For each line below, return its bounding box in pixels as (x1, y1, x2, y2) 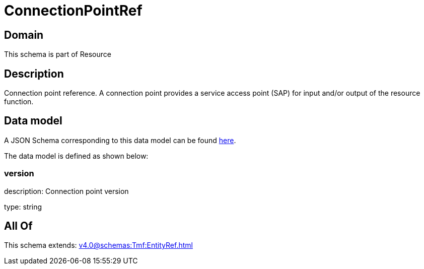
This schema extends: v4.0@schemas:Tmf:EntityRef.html (4, 241, 193, 250)
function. (4, 97, 34, 106)
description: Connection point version (4, 186, 129, 195)
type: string (4, 202, 42, 211)
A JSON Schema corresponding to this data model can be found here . (4, 136, 236, 145)
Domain (4, 28, 44, 41)
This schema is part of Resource (4, 50, 111, 59)
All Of (4, 220, 33, 233)
